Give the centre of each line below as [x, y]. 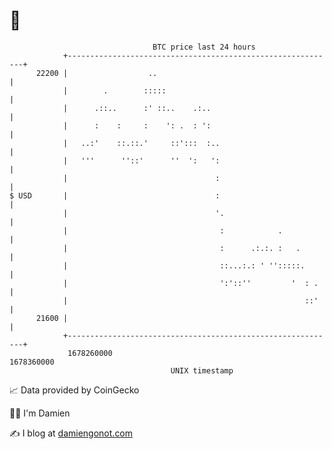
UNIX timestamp [202, 370]
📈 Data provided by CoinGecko [74, 390]
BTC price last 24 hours [204, 47]
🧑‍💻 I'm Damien [40, 413]
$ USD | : [115, 195]
